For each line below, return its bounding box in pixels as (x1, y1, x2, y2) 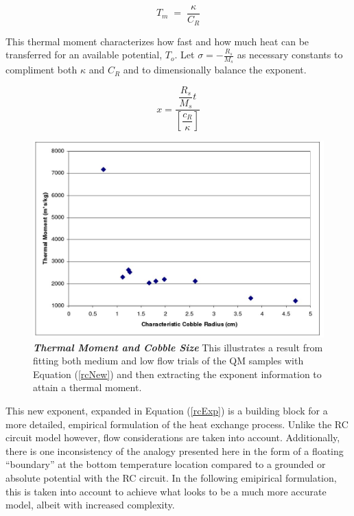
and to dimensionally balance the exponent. (123, 62, 307, 77)
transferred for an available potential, (5, 47, 163, 62)
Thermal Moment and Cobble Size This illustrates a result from (33, 340, 323, 354)
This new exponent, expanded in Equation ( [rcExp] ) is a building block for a (5, 403, 328, 418)
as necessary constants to (237, 47, 343, 62)
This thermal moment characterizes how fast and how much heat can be (5, 34, 309, 48)
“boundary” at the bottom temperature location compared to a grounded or (5, 457, 326, 471)
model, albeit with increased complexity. (5, 497, 175, 512)
